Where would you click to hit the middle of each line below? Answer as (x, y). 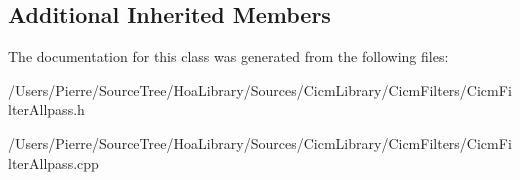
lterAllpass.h (46, 109)
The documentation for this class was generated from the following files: (228, 56)
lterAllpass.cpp (53, 162)
